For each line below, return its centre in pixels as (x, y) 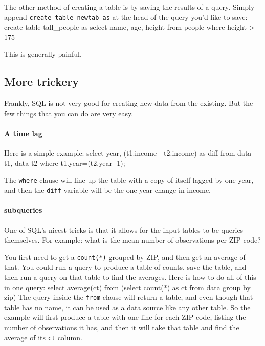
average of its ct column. (43, 337)
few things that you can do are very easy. (69, 113)
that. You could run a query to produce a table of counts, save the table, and (125, 267)
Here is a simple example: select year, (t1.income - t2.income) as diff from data (128, 153)
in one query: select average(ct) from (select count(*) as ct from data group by (127, 287)
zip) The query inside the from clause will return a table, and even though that (129, 297)
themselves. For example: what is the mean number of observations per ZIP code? (132, 240)
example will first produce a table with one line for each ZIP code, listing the (125, 317)
